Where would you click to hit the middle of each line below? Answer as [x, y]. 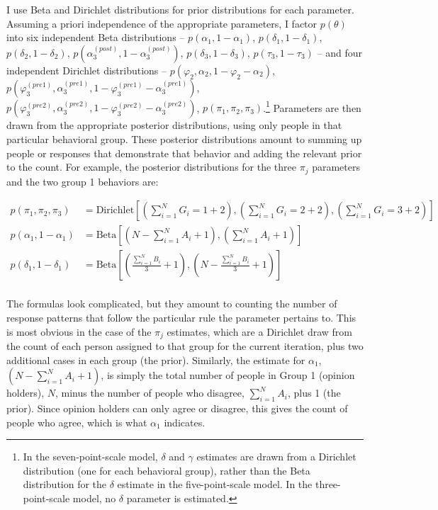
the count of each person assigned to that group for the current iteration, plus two [185, 346]
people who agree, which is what [77, 422]
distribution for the [65, 484]
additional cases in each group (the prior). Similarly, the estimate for [156, 359]
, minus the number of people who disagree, [150, 393]
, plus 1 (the [314, 393]
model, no [94, 498]
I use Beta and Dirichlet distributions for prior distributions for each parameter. [180, 9]
